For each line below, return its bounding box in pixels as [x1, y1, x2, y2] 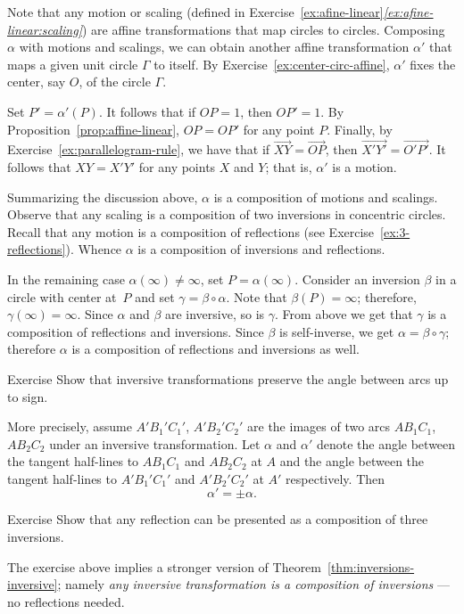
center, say [7, 72, 66, 91]
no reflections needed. [7, 592, 125, 610]
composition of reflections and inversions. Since [7, 322, 264, 340]
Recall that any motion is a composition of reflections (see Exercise [7, 222, 375, 241]
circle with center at [7, 287, 117, 306]
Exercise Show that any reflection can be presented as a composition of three [7, 510, 428, 528]
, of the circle [79, 72, 151, 91]
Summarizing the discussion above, [7, 187, 198, 206]
